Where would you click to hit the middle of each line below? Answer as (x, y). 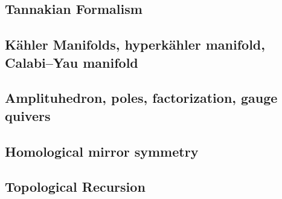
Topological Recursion (75, 187)
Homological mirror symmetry (102, 151)
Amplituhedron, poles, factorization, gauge (141, 98)
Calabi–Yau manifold (72, 62)
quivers (28, 115)
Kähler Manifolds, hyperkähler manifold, (135, 44)
